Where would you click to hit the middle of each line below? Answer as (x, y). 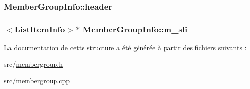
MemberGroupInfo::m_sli (135, 29)
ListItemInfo (40, 29)
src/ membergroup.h (33, 64)
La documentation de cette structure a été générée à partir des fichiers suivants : (125, 47)
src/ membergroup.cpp (37, 80)
